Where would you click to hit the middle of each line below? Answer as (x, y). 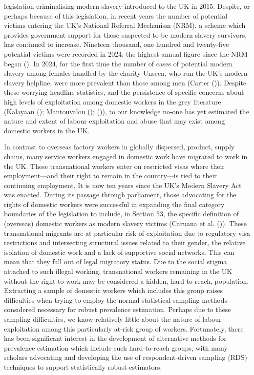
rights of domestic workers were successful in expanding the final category (114, 204)
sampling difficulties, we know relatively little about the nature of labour (113, 319)
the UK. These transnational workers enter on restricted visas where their (114, 166)
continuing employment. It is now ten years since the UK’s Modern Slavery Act (123, 185)
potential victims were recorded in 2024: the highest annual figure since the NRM (126, 53)
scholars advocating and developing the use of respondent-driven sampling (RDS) (126, 357)
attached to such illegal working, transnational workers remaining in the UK (118, 271)
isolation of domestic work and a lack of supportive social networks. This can (119, 252)
